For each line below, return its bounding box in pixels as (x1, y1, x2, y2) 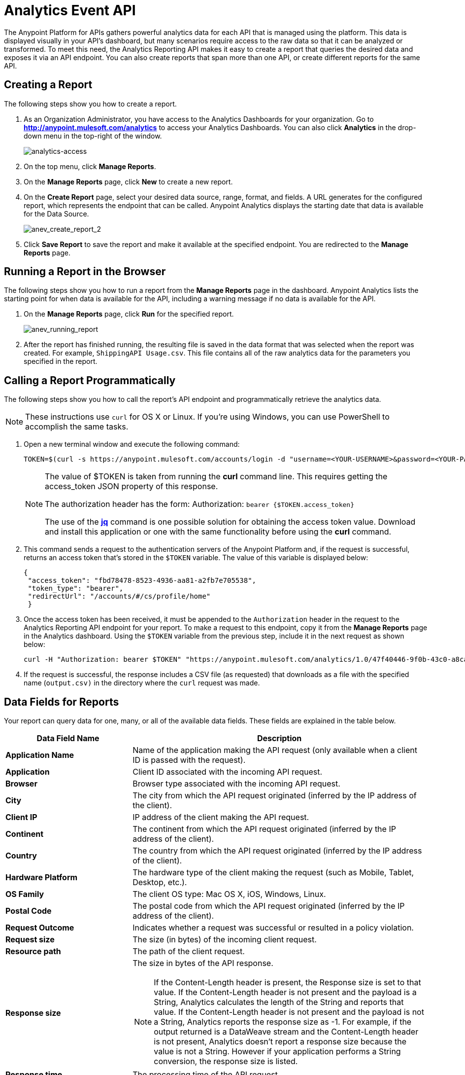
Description (257, 733, 302, 744)
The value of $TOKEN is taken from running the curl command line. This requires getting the (45, 471, 388, 482)
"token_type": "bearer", (28, 584, 124, 593)
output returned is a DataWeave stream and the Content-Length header (154, 1027, 419, 1037)
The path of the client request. (133, 946, 245, 957)
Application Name (5, 750, 74, 760)
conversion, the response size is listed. (154, 1056, 298, 1067)
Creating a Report (4, 78, 93, 91)
